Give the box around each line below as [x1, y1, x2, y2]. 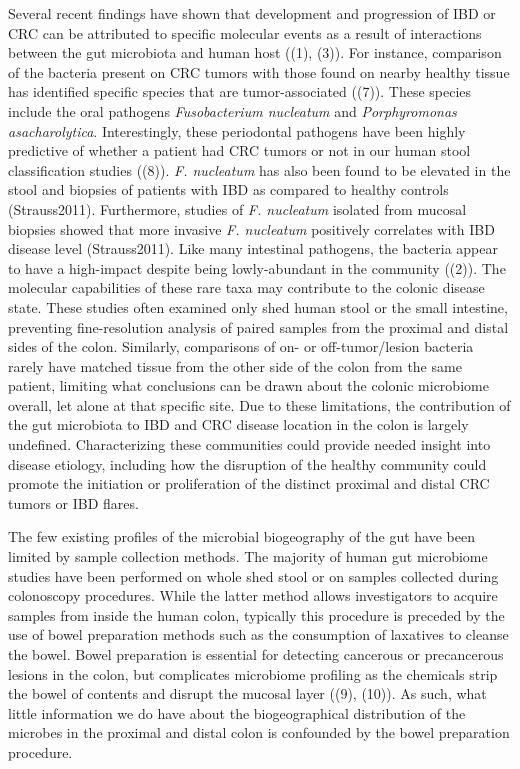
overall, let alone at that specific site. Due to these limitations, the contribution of [8, 394, 511, 415]
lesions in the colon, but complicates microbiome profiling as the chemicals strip [8, 663, 498, 684]
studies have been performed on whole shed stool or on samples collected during [8, 565, 499, 586]
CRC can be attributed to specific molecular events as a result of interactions [8, 22, 482, 43]
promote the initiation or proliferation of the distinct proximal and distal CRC [8, 473, 490, 494]
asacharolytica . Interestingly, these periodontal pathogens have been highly [8, 120, 466, 141]
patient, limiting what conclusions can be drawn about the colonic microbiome [8, 375, 489, 396]
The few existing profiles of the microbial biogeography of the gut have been [8, 526, 475, 547]
